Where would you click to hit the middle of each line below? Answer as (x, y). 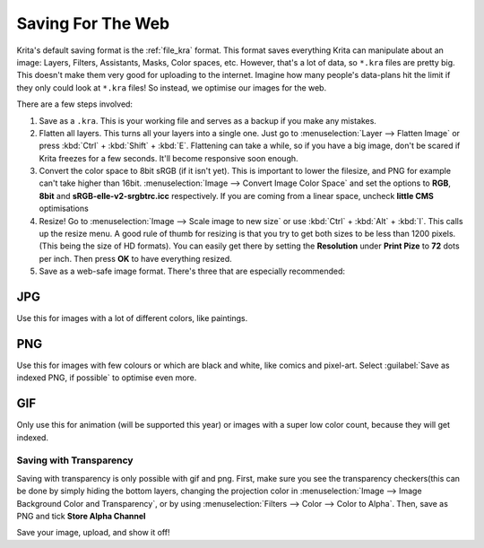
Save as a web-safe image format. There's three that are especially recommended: (192, 271)
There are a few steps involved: (75, 104)
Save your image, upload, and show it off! (93, 533)
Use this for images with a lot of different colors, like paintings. (132, 318)
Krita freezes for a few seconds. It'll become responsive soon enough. (169, 158)
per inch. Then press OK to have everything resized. (135, 258)
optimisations (64, 209)
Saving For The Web (93, 23)
